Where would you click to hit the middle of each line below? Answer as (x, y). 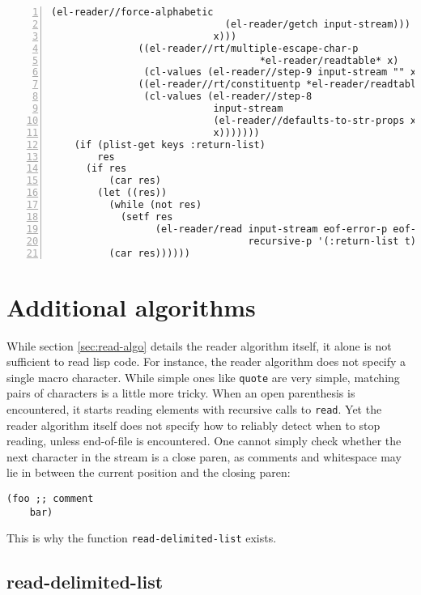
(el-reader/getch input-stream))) (317, 24)
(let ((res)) (132, 193)
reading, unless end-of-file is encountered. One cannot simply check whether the (204, 441)
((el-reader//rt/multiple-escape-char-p (248, 48)
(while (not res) (155, 205)
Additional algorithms (131, 306)
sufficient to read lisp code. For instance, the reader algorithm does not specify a (206, 361)
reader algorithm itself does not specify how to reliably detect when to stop (193, 425)
